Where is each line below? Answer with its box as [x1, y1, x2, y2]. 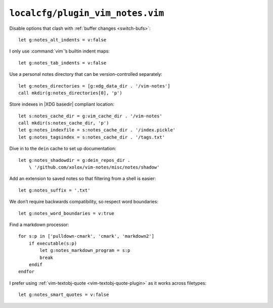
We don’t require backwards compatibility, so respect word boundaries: [9, 199, 159, 205]
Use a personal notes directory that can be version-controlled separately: [9, 71, 163, 77]
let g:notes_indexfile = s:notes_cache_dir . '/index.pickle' [18, 127, 176, 133]
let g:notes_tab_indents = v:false [18, 60, 107, 66]
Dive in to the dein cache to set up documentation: [9, 146, 116, 152]
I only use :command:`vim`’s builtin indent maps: [9, 48, 110, 54]
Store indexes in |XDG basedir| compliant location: [9, 101, 115, 107]
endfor [18, 269, 35, 275]
